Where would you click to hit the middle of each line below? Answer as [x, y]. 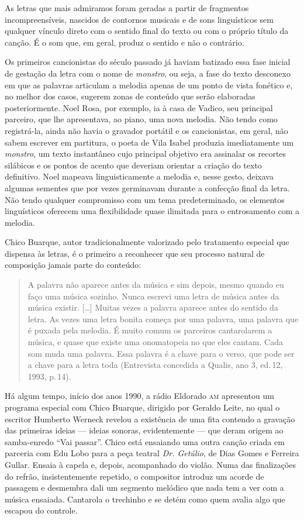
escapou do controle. [41, 510]
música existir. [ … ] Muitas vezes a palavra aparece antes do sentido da [153, 307]
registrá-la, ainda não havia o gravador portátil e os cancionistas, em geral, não [146, 130]
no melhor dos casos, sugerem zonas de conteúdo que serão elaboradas [130, 96]
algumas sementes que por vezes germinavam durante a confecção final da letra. [147, 187]
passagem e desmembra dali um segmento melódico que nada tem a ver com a [144, 488]
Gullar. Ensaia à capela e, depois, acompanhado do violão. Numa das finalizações [151, 464]
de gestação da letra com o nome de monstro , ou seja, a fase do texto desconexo [148, 73]
